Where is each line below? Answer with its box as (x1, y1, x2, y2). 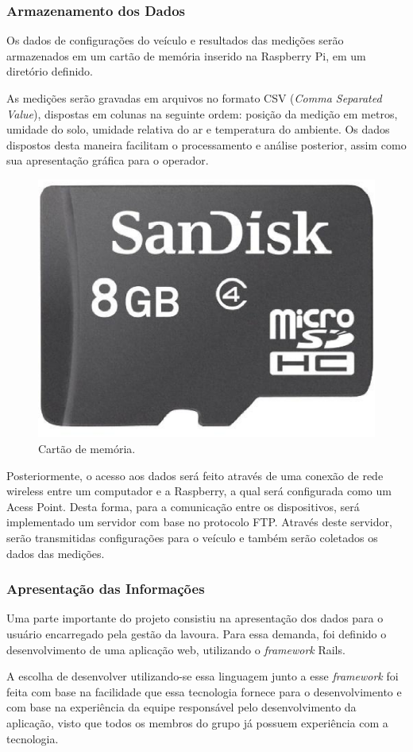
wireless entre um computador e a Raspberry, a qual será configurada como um (6, 483, 392, 499)
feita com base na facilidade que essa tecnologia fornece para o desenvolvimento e (6, 683, 402, 700)
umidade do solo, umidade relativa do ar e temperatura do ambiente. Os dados (6, 121, 390, 138)
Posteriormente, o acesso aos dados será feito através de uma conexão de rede (6, 467, 384, 483)
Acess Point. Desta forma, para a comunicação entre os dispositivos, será (6, 498, 360, 514)
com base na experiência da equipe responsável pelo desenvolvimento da (6, 699, 357, 715)
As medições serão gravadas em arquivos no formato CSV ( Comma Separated (6, 90, 382, 106)
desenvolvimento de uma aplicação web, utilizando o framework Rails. (6, 641, 345, 657)
